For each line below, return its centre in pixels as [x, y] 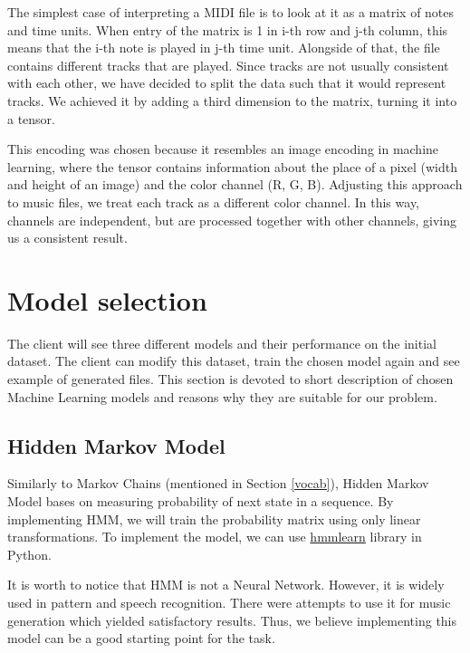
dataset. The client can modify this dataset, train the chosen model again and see [234, 361]
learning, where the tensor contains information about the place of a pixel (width [232, 166]
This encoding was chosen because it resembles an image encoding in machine [223, 149]
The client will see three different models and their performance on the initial [222, 343]
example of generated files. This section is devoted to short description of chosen [230, 379]
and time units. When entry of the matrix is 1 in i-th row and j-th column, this [228, 29]
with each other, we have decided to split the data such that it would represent [227, 83]
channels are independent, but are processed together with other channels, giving [232, 220]
